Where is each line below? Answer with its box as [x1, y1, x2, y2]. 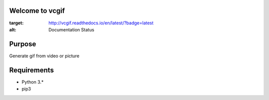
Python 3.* [21, 79, 44, 85]
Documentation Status [48, 26, 95, 32]
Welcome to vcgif [9, 6, 65, 15]
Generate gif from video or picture [9, 53, 80, 59]
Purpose [9, 40, 36, 48]
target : [9, 20, 24, 26]
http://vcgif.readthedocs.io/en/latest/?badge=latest [48, 20, 154, 26]
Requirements [9, 66, 54, 74]
